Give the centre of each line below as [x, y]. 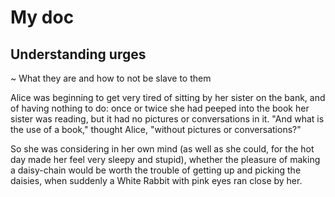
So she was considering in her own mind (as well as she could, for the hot [162, 149]
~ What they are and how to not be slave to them [111, 78]
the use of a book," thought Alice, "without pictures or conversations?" [156, 129]
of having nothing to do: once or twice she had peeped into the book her [160, 108]
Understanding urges [78, 54]
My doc [42, 17]
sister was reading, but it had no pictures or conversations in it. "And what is [167, 119]
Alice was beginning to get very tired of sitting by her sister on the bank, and [168, 97]
